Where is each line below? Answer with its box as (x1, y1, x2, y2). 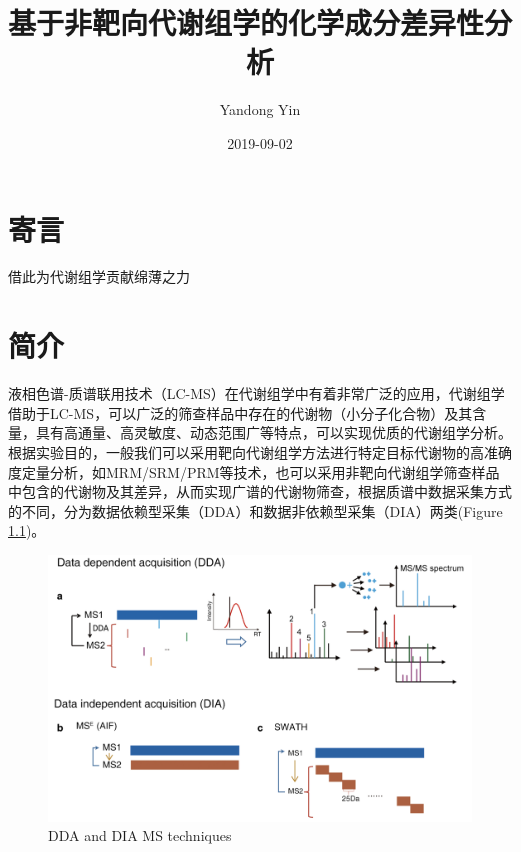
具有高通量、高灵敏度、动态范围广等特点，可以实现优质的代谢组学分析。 (35, 422, 512, 443)
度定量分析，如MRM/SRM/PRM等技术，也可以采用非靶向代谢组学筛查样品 (8, 461, 500, 482)
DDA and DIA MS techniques (48, 825, 232, 846)
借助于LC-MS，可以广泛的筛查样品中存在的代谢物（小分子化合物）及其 (8, 402, 473, 423)
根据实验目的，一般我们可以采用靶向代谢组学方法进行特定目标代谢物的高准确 (8, 441, 512, 462)
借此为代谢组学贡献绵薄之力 (8, 266, 190, 287)
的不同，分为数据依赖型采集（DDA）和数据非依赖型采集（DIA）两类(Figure (8, 500, 503, 521)
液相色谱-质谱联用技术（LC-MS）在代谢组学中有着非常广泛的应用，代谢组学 (8, 383, 505, 404)
